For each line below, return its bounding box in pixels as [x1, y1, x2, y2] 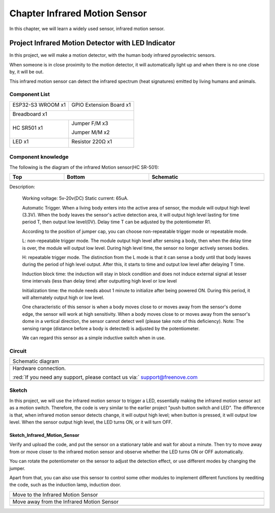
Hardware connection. [12, 365, 66, 372]
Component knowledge [9, 153, 69, 160]
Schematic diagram [12, 358, 60, 365]
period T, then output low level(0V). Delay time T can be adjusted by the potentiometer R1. [22, 219, 211, 225]
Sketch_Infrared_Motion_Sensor [9, 432, 80, 438]
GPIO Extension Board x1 [71, 101, 131, 108]
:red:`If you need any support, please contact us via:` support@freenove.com [12, 374, 198, 381]
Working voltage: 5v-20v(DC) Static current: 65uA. [22, 195, 129, 201]
